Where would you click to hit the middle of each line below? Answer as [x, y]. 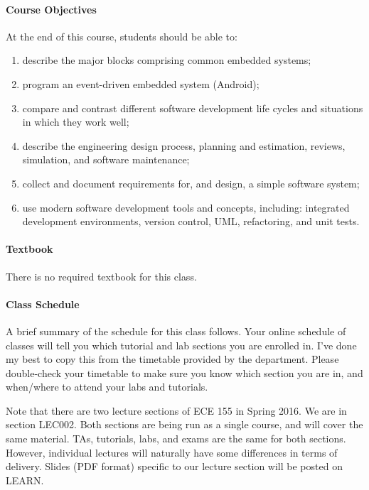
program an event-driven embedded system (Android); [141, 83]
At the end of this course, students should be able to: [122, 36]
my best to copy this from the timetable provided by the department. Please [172, 359]
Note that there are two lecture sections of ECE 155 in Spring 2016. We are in [176, 410]
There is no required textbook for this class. [101, 276]
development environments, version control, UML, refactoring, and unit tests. [191, 221]
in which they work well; [76, 122]
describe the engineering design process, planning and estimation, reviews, [184, 145]
